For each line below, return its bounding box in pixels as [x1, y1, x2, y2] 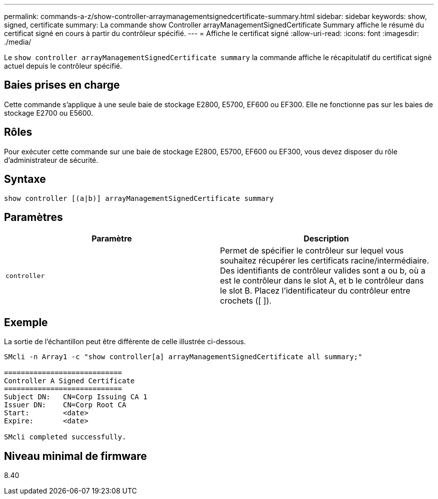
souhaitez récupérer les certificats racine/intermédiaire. [220, 256, 429, 266]
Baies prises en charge [4, 79, 120, 92]
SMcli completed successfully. [4, 433, 126, 441]
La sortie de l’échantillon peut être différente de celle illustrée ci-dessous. [4, 337, 246, 346]
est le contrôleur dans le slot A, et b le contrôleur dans [220, 276, 424, 286]
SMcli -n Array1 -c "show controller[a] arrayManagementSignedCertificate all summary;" [4, 353, 362, 361]
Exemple [4, 316, 48, 329]
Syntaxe [4, 173, 46, 186]
